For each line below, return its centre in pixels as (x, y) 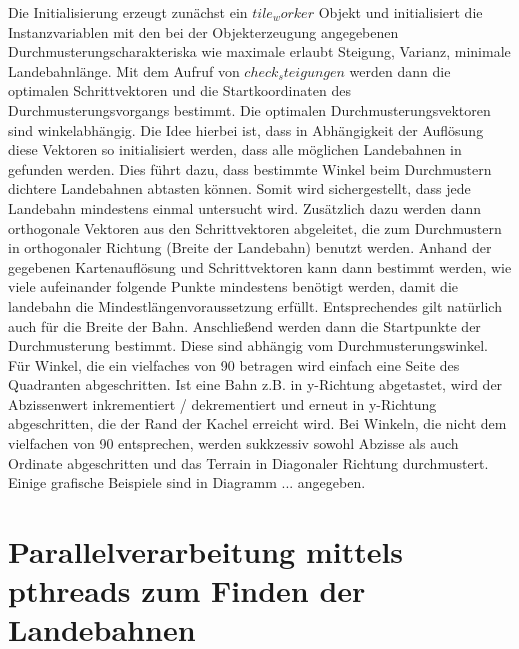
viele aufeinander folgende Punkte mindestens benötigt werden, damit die (233, 286)
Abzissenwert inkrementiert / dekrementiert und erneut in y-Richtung (222, 403)
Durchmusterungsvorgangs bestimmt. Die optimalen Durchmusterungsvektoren (249, 109)
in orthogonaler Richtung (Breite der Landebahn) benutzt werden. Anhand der (250, 247)
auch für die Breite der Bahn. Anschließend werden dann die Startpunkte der (244, 325)
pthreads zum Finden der (187, 590)
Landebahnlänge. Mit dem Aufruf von (124, 70)
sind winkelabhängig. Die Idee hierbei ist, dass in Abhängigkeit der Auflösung (246, 129)
